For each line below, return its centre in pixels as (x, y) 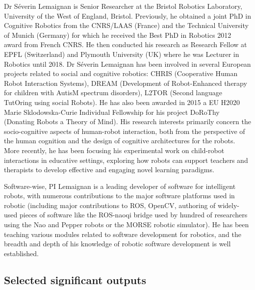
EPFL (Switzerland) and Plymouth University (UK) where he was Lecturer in (122, 54)
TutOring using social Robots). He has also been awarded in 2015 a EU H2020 (122, 102)
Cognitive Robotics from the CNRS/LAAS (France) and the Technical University (126, 25)
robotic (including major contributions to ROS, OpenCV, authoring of (110, 205)
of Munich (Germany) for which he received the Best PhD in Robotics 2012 (118, 35)
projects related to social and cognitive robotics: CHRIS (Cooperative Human (121, 73)
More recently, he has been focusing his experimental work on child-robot (114, 150)
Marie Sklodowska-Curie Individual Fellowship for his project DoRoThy (112, 112)
